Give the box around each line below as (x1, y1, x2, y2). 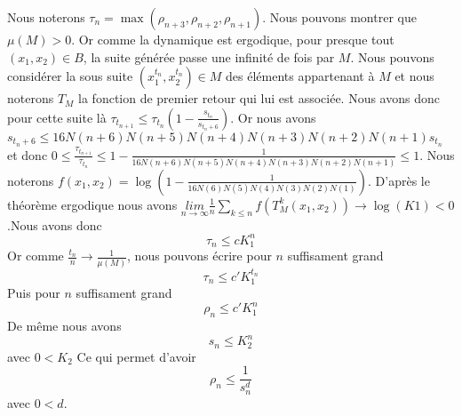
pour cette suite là (7, 108, 107, 126)
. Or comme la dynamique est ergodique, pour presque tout (71, 30, 394, 48)
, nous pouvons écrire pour (127, 246, 272, 265)
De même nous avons (7, 316, 122, 335)
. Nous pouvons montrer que (262, 8, 417, 26)
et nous (394, 67, 434, 85)
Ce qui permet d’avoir (76, 347, 196, 365)
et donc (7, 145, 48, 164)
